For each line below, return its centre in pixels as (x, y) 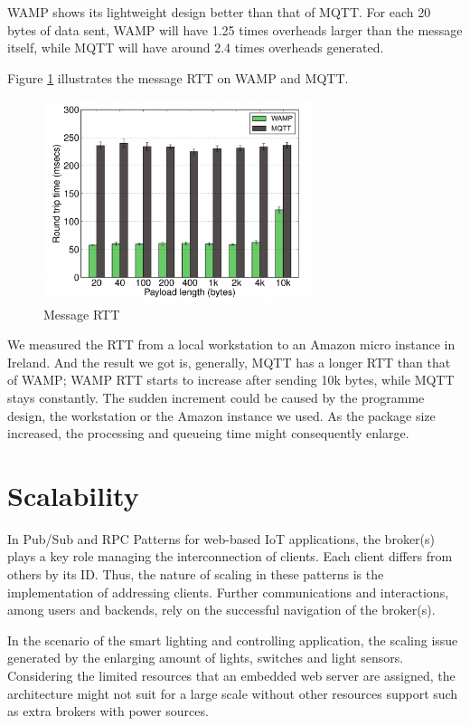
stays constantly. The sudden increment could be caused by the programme (216, 397)
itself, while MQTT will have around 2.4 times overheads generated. (196, 48)
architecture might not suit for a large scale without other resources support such (233, 693)
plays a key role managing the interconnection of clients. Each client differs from (230, 556)
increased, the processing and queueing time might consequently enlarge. (208, 433)
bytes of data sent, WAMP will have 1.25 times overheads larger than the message (235, 29)
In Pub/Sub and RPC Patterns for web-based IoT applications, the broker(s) (221, 538)
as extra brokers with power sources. (108, 711)
